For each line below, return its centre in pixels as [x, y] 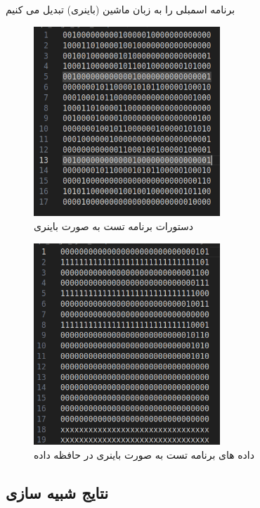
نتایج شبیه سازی [57, 492]
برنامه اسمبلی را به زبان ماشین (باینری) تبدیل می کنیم [121, 9]
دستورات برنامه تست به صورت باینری [113, 226]
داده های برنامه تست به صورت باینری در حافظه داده [144, 454]
